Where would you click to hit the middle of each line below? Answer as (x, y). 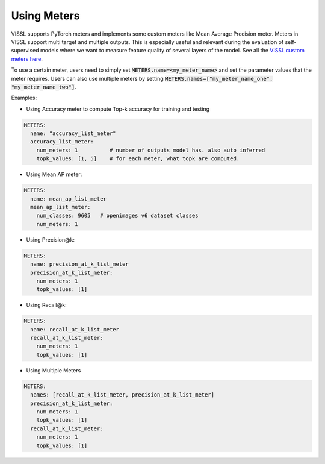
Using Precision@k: (51, 240)
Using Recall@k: (46, 305)
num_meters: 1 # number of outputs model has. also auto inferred (151, 150)
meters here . (27, 59)
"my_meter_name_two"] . (44, 87)
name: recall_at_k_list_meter (75, 329)
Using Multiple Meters (54, 370)
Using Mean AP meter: (54, 174)
